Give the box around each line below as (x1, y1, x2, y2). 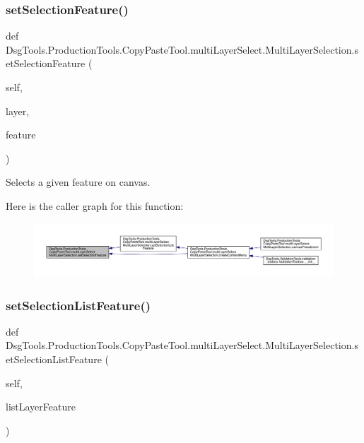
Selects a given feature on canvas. (6, 175, 151, 189)
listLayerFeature (6, 399, 76, 414)
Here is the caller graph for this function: (6, 198, 184, 213)
